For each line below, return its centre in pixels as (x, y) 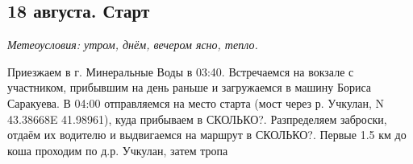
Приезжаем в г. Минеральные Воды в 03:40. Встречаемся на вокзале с (181, 71)
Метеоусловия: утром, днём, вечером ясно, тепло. (133, 45)
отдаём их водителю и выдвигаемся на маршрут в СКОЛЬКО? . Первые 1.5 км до (207, 135)
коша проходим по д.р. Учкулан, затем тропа (118, 150)
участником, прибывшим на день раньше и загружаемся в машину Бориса (190, 87)
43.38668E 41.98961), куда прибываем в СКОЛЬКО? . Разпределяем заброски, (197, 119)
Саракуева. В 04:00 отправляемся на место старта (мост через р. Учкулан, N (196, 102)
